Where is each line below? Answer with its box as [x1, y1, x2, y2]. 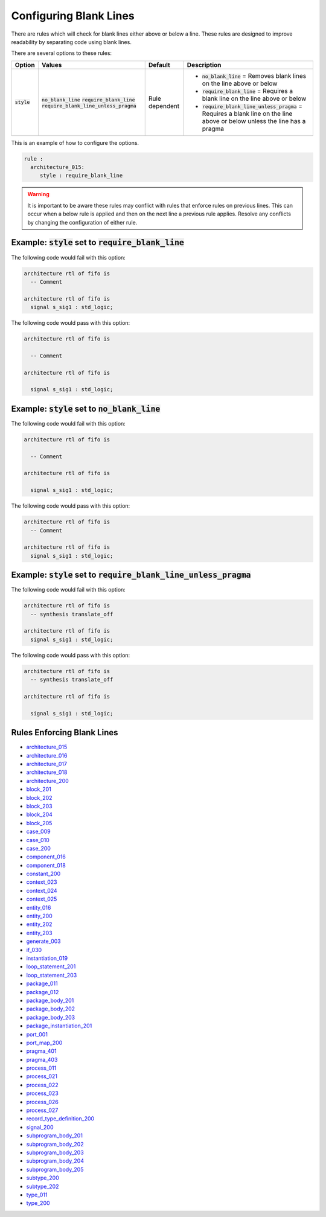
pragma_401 [26, 1047, 57, 1055]
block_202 [26, 794, 53, 801]
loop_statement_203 [26, 971, 77, 979]
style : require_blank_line [39, 172, 123, 179]
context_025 [26, 895, 57, 902]
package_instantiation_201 [26, 1022, 92, 1029]
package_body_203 [26, 1014, 75, 1021]
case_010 [26, 836, 50, 843]
